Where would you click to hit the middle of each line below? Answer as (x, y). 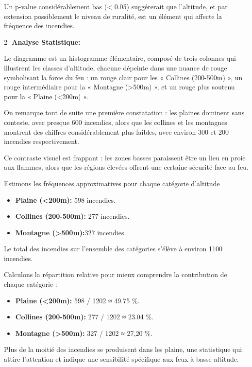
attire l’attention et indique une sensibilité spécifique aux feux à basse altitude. (121, 359)
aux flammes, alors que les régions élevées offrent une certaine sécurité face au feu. (126, 167)
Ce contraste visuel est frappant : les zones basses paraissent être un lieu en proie (125, 157)
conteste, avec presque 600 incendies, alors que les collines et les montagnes (116, 122)
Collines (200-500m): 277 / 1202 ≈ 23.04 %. (84, 317)
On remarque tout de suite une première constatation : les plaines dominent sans (124, 113)
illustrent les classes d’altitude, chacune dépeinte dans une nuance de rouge (116, 67)
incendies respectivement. (42, 141)
